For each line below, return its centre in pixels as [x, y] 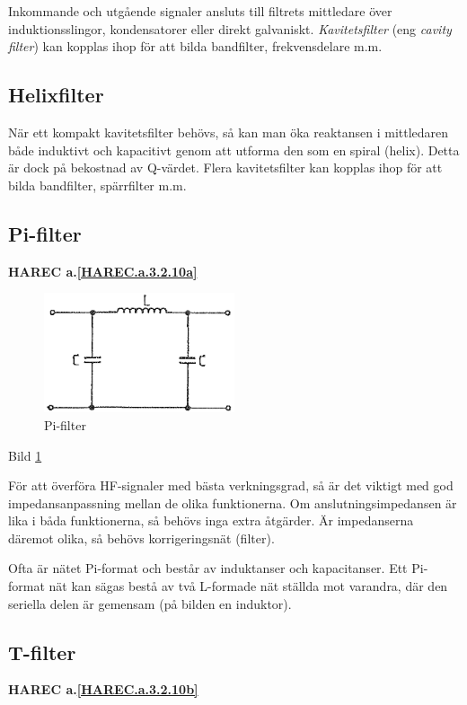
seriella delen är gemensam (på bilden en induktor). [150, 603]
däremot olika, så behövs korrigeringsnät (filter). [141, 538]
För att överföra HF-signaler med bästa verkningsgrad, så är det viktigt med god [231, 485]
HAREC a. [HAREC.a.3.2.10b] [103, 689]
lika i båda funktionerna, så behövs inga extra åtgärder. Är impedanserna [211, 520]
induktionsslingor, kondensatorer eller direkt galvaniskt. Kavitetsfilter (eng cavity [230, 28]
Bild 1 [25, 455]
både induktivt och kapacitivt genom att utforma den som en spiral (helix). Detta [234, 150]
